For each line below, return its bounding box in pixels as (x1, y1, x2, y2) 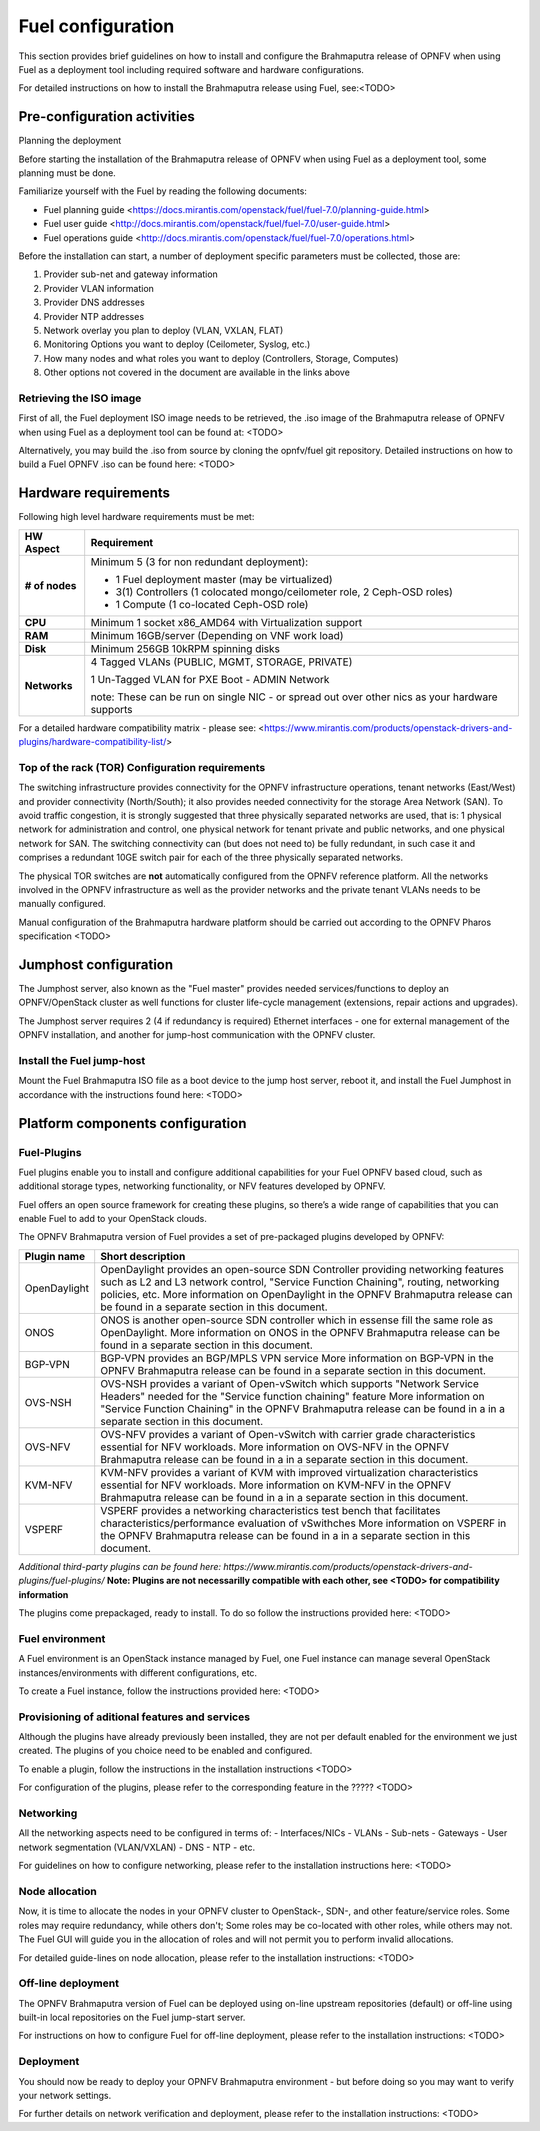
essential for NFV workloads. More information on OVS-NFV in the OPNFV (100, 1440, 450, 1454)
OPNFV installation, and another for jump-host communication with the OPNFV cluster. (18, 1029, 376, 1041)
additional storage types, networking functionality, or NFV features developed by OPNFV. (18, 1180, 386, 1192)
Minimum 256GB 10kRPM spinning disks (90, 641, 280, 655)
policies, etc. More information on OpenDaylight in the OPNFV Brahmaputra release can (100, 1287, 513, 1301)
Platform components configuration (18, 1115, 247, 1132)
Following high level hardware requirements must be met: (18, 511, 255, 523)
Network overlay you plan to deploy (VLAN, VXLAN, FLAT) (43, 324, 284, 336)
